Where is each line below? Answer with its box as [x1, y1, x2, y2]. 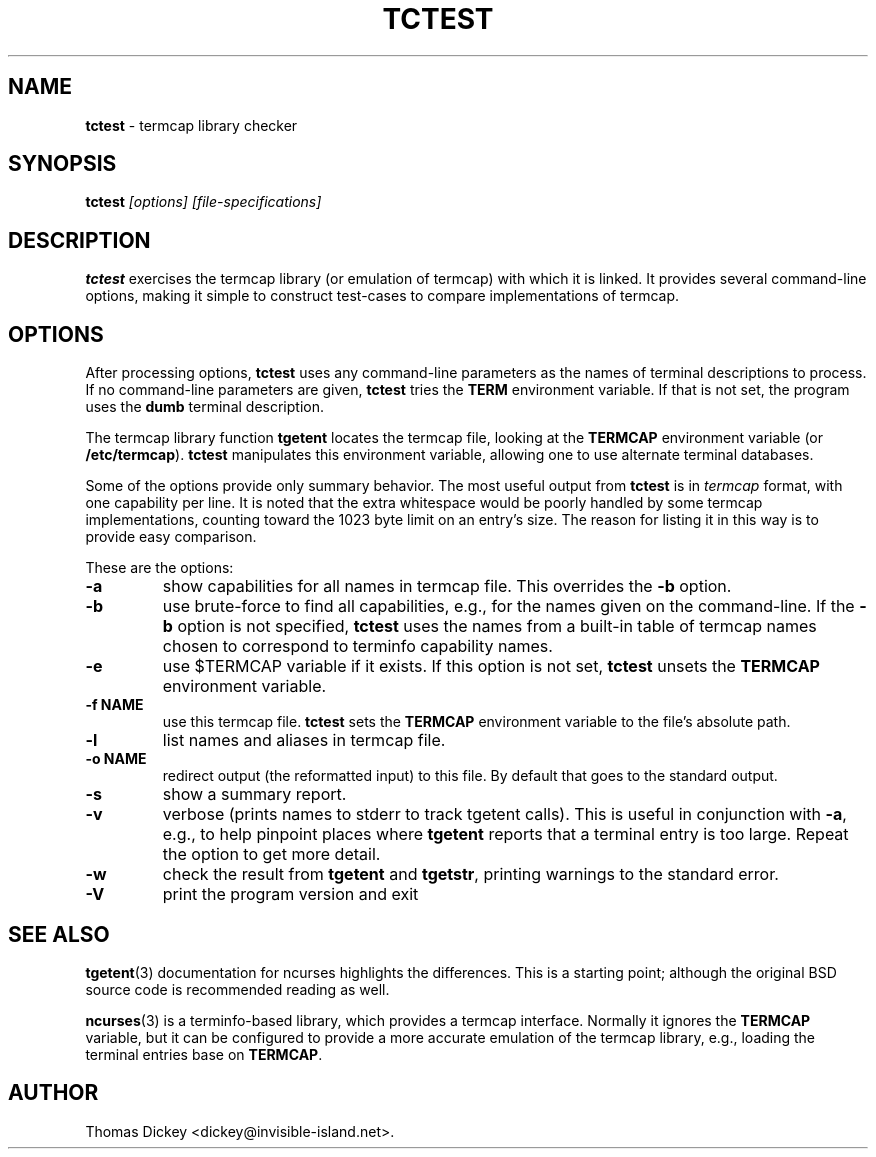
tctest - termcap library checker [85, 116, 298, 134]
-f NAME [85, 696, 144, 714]
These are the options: [85, 559, 234, 577]
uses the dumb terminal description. [85, 398, 324, 416]
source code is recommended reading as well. [85, 980, 390, 998]
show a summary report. [162, 784, 347, 805]
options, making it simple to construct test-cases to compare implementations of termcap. [85, 287, 680, 305]
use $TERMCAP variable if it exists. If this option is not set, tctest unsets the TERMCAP [162, 656, 820, 677]
